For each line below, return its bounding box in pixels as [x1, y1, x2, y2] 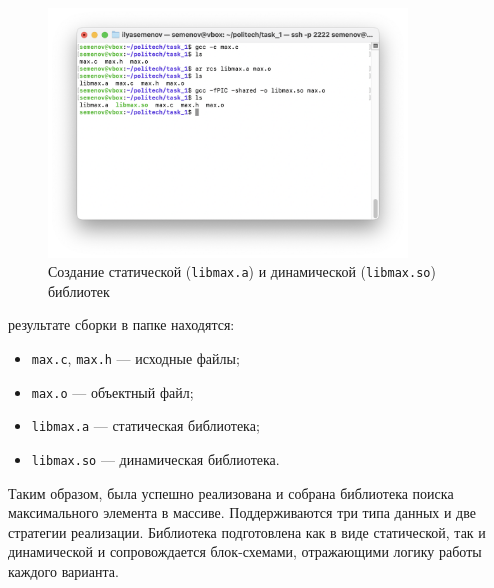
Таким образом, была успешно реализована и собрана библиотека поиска [8, 482, 454, 503]
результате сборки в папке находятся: [8, 314, 235, 335]
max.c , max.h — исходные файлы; [31, 347, 240, 368]
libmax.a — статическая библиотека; [31, 415, 260, 436]
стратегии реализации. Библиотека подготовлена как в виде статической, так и [8, 521, 486, 542]
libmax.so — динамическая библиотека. [31, 448, 280, 469]
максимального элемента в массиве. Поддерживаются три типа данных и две [8, 502, 476, 523]
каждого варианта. [8, 560, 119, 581]
